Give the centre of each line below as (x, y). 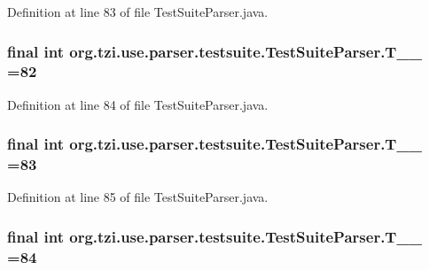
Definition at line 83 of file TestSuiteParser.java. (138, 12)
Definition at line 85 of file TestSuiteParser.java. (138, 197)
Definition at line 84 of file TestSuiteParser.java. (138, 104)
